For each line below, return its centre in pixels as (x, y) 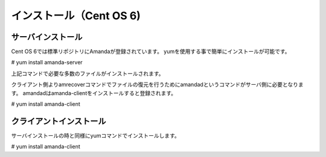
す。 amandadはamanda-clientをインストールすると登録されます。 (94, 93)
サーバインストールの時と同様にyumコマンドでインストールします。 (96, 135)
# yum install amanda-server (47, 63)
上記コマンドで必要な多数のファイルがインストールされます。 (88, 73)
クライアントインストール (59, 121)
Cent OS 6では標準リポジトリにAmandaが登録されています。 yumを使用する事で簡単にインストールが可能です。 (151, 52)
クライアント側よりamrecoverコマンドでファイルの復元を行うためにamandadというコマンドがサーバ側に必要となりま (158, 85)
